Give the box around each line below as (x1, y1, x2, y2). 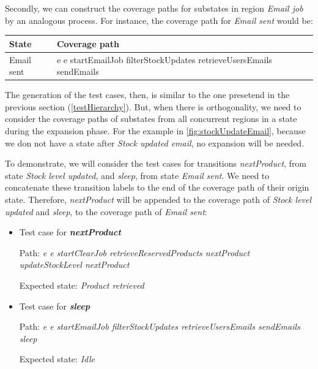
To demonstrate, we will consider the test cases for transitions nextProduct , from (5, 157, 307, 170)
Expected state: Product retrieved (19, 278, 144, 291)
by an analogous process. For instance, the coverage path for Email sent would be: (5, 13, 313, 26)
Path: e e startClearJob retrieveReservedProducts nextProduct (19, 246, 250, 259)
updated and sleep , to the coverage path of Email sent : (5, 205, 207, 218)
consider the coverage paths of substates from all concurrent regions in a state (5, 112, 297, 125)
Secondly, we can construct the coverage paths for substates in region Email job (5, 2, 303, 14)
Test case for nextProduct (19, 226, 121, 238)
